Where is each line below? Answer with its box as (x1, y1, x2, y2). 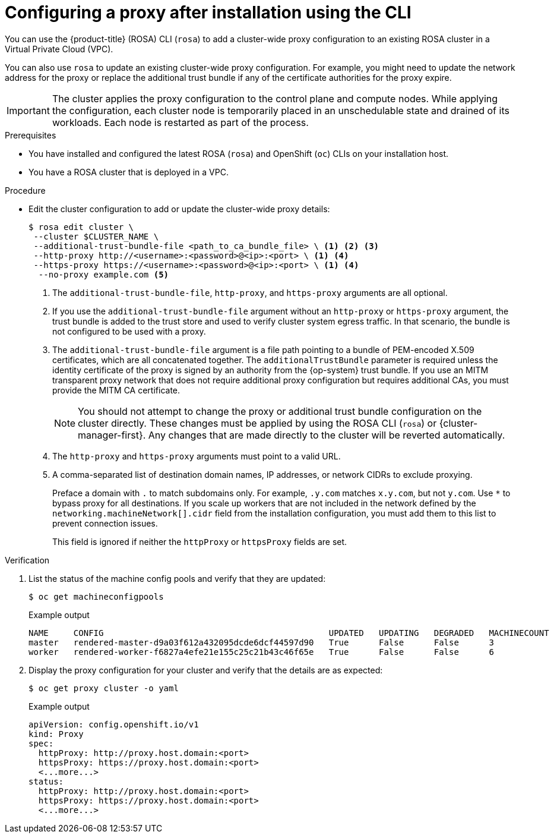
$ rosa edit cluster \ (29, 222, 134, 232)
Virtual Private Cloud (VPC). (5, 43, 113, 54)
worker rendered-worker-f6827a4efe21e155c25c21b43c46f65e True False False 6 (29, 647, 494, 657)
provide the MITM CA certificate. (52, 385, 181, 395)
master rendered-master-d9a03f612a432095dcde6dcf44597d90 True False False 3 (29, 637, 494, 647)
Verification (5, 555, 50, 565)
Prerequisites (5, 130, 56, 140)
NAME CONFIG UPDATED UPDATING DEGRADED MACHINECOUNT (29, 628, 549, 638)
